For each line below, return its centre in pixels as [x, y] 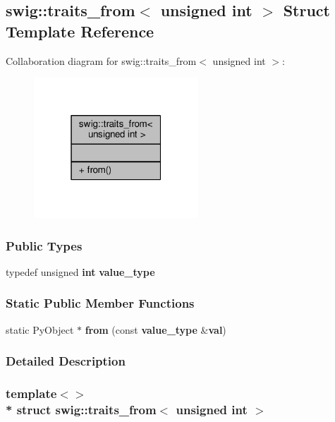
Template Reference [80, 31]
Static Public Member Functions [100, 303]
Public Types [44, 245]
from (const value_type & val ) [156, 329]
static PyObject [40, 329]
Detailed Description [66, 361]
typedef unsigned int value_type [80, 271]
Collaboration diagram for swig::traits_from [101, 60]
